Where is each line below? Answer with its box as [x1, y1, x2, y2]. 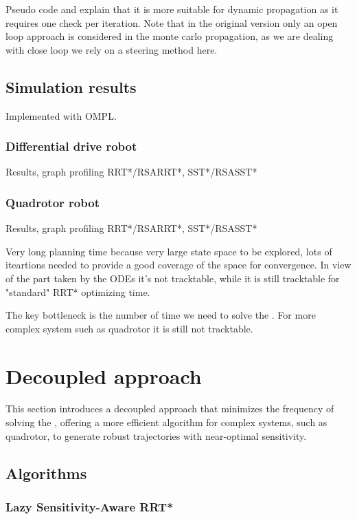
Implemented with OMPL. [5, 108, 117, 123]
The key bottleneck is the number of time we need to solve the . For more [5, 308, 316, 322]
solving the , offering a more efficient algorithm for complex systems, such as [5, 415, 327, 430]
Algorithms [5, 462, 87, 483]
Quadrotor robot [5, 193, 100, 211]
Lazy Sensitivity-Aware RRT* [5, 498, 174, 515]
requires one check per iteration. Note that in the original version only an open [5, 15, 338, 30]
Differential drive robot [5, 138, 137, 155]
